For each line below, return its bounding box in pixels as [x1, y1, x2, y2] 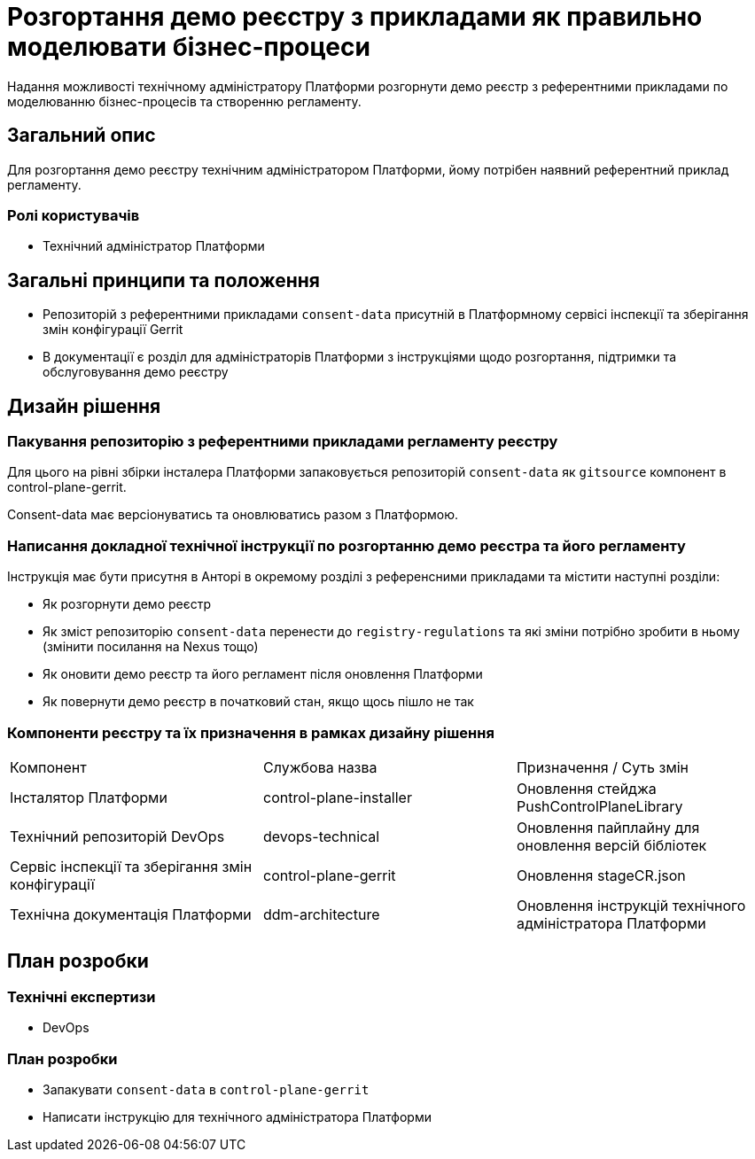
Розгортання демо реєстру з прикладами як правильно [7, 2, 703, 32]
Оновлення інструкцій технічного [516, 896, 746, 914]
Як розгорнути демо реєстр [43, 596, 212, 612]
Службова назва [262, 758, 377, 776]
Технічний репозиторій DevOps [10, 827, 225, 845]
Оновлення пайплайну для [516, 818, 700, 836]
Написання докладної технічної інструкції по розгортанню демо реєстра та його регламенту [7, 536, 686, 555]
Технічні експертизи [7, 987, 156, 1006]
